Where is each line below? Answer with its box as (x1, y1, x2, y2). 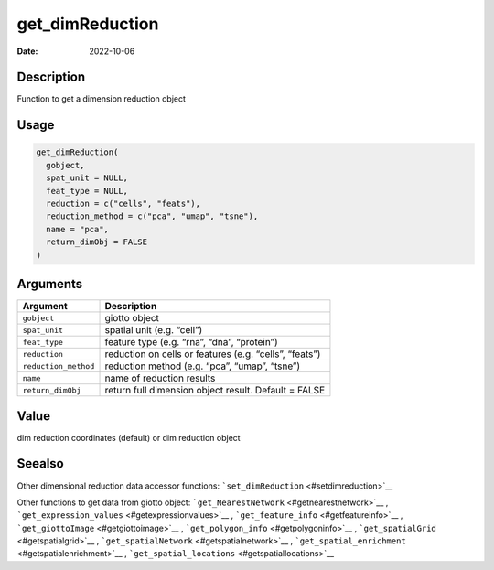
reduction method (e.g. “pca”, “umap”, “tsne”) (104, 360, 301, 372)
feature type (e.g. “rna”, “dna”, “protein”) (104, 336, 278, 349)
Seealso (16, 456, 64, 471)
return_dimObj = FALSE (46, 237, 148, 247)
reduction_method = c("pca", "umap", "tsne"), (46, 211, 259, 221)
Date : (16, 46, 38, 57)
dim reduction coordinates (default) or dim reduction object (16, 432, 242, 443)
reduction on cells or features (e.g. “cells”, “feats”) (104, 348, 321, 360)
